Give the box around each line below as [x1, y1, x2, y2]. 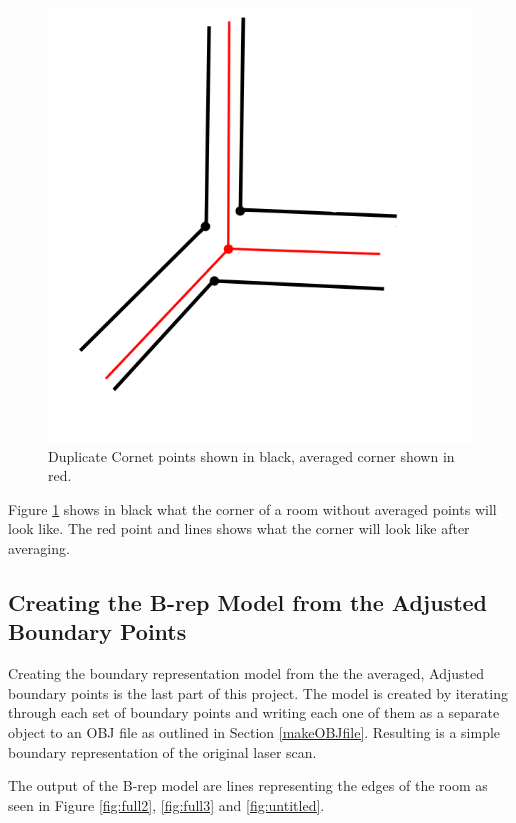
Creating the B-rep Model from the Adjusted [8, 586, 488, 617]
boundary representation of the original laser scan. [8, 741, 317, 762]
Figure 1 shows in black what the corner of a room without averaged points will [8, 498, 497, 519]
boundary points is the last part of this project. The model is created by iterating [8, 682, 508, 703]
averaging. [8, 537, 70, 558]
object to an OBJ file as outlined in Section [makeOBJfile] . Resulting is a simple [8, 721, 501, 742]
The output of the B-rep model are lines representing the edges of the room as [8, 775, 488, 796]
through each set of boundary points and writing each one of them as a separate [8, 702, 500, 723]
